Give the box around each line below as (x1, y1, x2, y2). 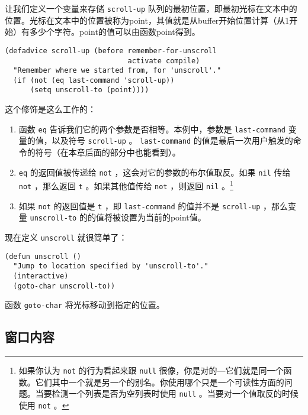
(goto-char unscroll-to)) (13, 281, 115, 290)
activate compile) (127, 56, 200, 65)
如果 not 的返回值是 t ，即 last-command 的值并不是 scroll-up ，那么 (18, 199, 288, 212)
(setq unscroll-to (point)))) (30, 86, 149, 95)
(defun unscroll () (5, 252, 81, 261)
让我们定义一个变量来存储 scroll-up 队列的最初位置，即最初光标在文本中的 (5, 2, 297, 14)
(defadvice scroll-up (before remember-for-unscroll (5, 46, 217, 55)
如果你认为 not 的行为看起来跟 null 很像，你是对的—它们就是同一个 (18, 364, 284, 377)
